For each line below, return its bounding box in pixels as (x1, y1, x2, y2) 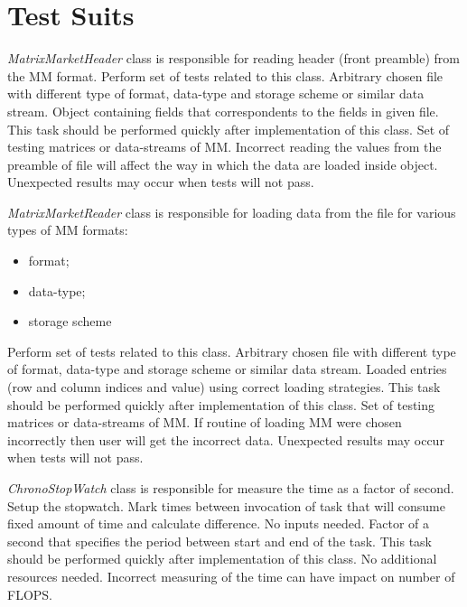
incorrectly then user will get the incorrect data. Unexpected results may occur (7, 430, 444, 449)
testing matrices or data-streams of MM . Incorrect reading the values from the (7, 137, 442, 156)
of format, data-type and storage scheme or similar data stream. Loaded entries (7, 360, 447, 378)
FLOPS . (7, 584, 53, 603)
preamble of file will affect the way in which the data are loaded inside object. (7, 154, 438, 173)
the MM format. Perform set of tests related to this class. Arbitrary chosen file (7, 66, 444, 85)
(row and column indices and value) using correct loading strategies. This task (7, 378, 441, 397)
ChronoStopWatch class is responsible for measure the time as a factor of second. (7, 479, 454, 497)
